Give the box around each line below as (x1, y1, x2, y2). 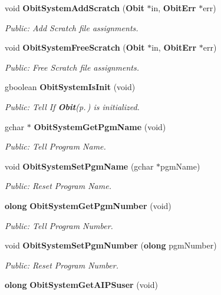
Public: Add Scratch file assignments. (5, 21, 138, 34)
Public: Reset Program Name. (5, 180, 111, 192)
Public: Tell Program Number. (5, 219, 113, 231)
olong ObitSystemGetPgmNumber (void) (5, 199, 171, 211)
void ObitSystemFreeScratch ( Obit (5, 41, 145, 54)
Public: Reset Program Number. (5, 258, 118, 271)
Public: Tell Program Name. (5, 140, 106, 153)
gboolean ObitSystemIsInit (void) (5, 81, 136, 93)
